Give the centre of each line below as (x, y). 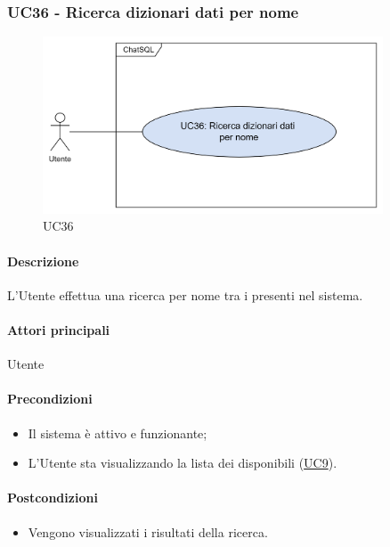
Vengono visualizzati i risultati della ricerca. (148, 531)
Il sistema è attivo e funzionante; (118, 433)
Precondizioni (50, 399)
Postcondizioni (53, 498)
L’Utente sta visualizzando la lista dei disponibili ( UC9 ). (183, 463)
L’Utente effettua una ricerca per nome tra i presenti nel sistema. (185, 294)
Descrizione (43, 261)
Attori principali (59, 330)
